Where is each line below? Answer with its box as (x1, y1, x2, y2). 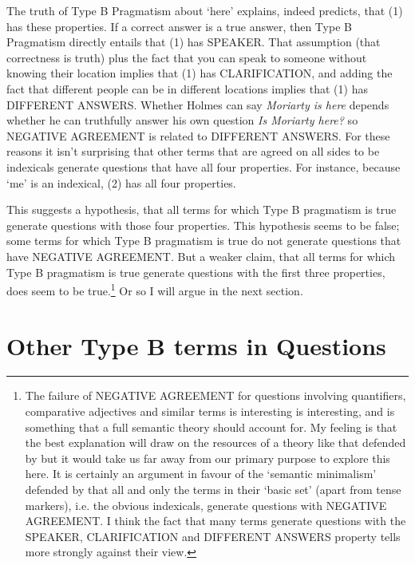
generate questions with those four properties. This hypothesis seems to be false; (6, 216, 400, 233)
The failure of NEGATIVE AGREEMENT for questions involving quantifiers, (25, 387, 406, 404)
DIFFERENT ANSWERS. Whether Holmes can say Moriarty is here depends (6, 96, 389, 113)
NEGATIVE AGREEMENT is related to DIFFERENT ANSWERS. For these (6, 127, 390, 144)
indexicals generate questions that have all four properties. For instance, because (6, 158, 401, 175)
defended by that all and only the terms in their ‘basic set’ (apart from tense (25, 481, 401, 498)
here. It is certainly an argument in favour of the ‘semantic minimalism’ (25, 465, 377, 482)
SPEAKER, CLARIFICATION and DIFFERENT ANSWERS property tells (25, 527, 401, 544)
